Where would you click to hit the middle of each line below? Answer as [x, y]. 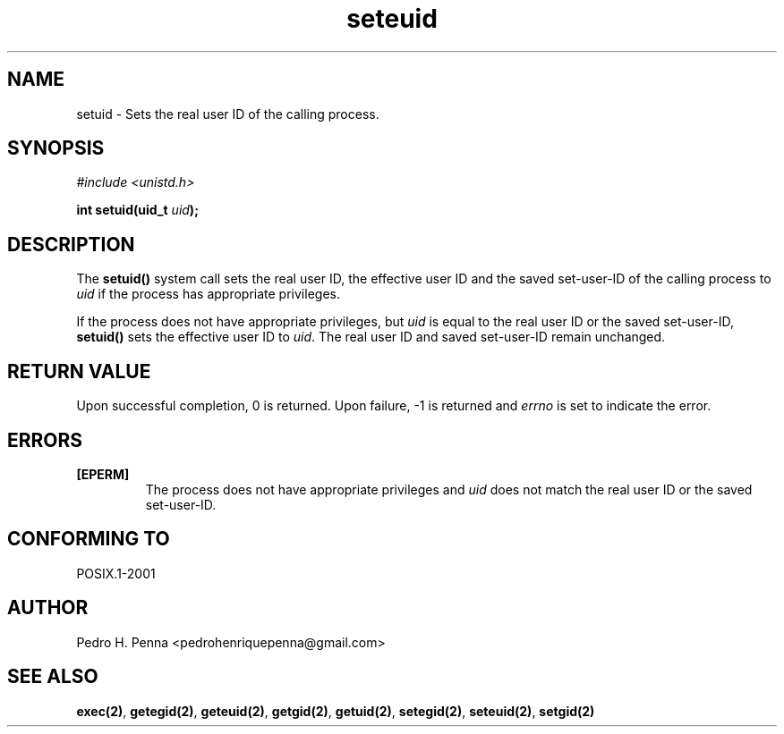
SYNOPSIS [56, 148]
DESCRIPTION [71, 244]
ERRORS [45, 440]
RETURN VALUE [79, 371]
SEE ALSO [53, 677]
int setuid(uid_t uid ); [137, 210]
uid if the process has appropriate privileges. [208, 294]
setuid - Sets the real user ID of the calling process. [228, 114]
